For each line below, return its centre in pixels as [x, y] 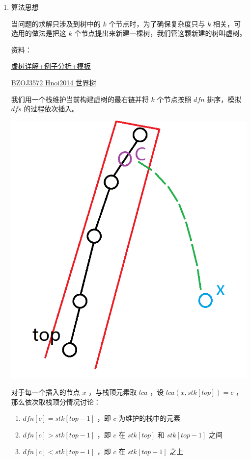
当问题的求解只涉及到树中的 [56, 23]
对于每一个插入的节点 [45, 392]
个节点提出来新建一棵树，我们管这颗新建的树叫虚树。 [160, 33]
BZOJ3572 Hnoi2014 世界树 [54, 82]
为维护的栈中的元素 [150, 418]
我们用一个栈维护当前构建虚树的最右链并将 [80, 99]
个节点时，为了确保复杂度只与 [157, 23]
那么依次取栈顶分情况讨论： [56, 401]
